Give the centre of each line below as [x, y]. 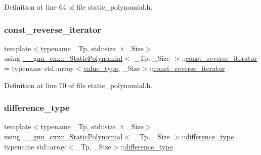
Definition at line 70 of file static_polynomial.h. [78, 85]
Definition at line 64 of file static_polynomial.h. [78, 7]
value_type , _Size [112, 68]
